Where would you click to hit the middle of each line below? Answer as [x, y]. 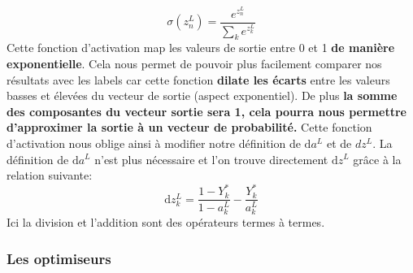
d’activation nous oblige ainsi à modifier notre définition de [154, 143]
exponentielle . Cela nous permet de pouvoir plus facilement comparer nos [194, 63]
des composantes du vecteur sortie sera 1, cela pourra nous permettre [206, 111]
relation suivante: [50, 175]
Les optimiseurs [59, 258]
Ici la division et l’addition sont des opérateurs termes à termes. [166, 222]
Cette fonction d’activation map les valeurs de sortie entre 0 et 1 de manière [201, 48]
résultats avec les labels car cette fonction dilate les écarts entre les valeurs [198, 79]
